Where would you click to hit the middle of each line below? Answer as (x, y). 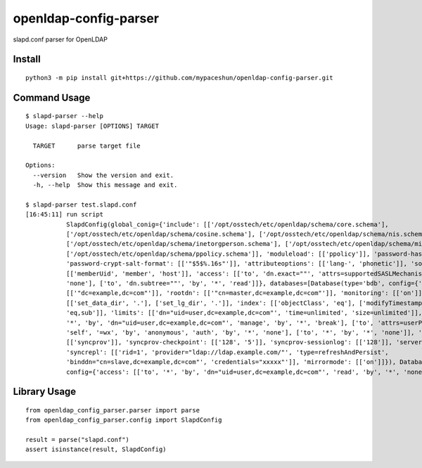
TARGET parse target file (87, 145)
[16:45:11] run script (65, 215)
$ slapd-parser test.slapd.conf (81, 204)
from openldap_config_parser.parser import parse (113, 410)
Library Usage (45, 392)
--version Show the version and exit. (103, 175)
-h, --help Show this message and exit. (105, 185)
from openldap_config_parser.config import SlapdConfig (124, 420)
